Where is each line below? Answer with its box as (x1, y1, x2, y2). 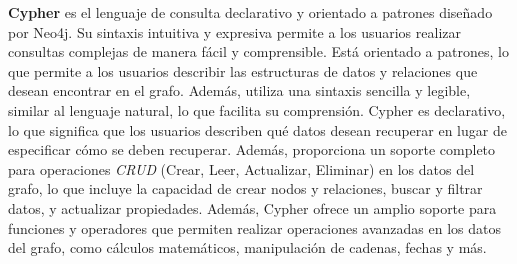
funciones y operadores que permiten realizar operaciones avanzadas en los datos (8, 217, 502, 238)
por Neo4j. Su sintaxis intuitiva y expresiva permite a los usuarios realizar (8, 21, 461, 42)
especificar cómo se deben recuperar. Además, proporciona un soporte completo (8, 139, 496, 160)
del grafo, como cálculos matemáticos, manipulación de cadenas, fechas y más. (8, 237, 487, 258)
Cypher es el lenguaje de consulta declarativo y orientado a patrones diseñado (8, 2, 493, 22)
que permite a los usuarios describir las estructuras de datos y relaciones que (8, 60, 478, 81)
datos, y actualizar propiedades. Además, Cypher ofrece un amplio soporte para (8, 197, 497, 218)
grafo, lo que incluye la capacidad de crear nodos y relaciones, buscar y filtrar (8, 178, 483, 199)
